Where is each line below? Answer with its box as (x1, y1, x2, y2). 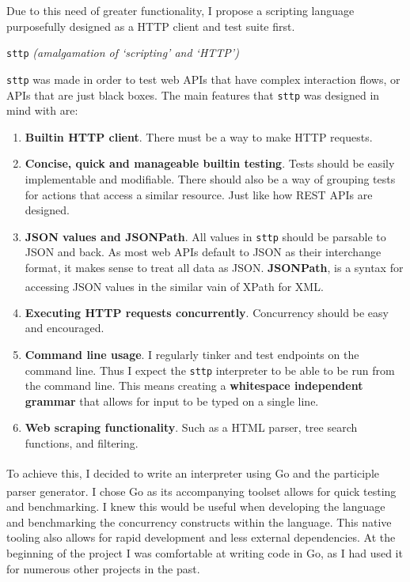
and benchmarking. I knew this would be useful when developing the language (6, 498, 385, 515)
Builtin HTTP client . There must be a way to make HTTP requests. (25, 128, 373, 145)
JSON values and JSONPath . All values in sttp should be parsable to (25, 228, 386, 244)
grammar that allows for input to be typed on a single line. (25, 392, 319, 409)
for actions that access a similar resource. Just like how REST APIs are (25, 186, 373, 202)
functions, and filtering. (25, 435, 139, 452)
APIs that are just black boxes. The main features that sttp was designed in (6, 86, 380, 103)
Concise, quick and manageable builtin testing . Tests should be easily (25, 155, 395, 172)
